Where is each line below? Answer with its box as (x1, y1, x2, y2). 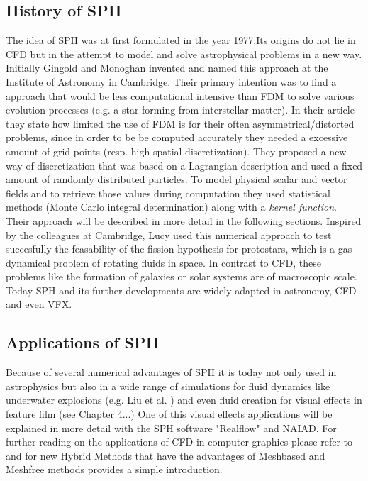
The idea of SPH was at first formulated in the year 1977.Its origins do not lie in (6, 33, 356, 48)
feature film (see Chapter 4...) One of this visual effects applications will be (6, 407, 333, 421)
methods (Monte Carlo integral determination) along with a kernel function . (6, 199, 337, 214)
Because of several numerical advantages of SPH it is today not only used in (6, 365, 337, 380)
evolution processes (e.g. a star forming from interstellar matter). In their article (6, 102, 355, 117)
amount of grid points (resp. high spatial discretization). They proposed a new (6, 143, 347, 158)
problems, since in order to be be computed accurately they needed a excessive (6, 130, 348, 145)
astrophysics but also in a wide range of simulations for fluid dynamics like (6, 378, 330, 393)
